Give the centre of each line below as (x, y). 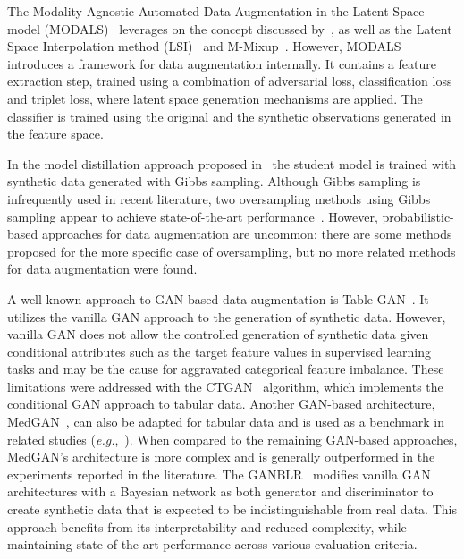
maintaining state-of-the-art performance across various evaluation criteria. (212, 544)
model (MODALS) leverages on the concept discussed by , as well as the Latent (230, 28)
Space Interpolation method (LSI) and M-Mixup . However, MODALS (204, 46)
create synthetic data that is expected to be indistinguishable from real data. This (232, 509)
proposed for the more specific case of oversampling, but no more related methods (232, 251)
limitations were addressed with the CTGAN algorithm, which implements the (225, 386)
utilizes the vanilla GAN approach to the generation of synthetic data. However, (227, 316)
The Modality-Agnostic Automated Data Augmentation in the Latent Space (216, 11)
